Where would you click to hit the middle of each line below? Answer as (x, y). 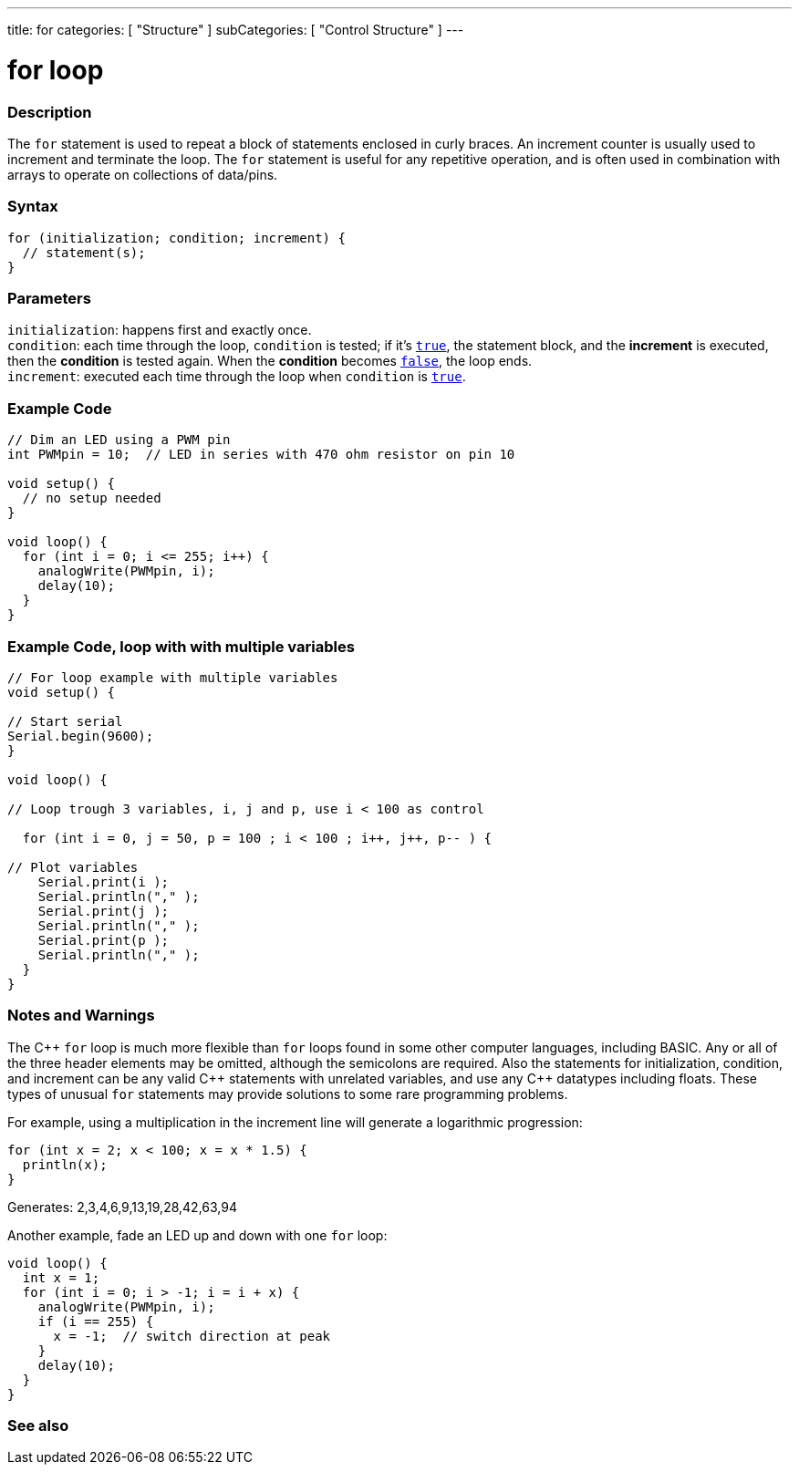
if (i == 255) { (96, 1321)
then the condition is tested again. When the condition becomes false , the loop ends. (270, 361)
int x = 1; (61, 1277)
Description (50, 112)
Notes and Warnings (81, 1016)
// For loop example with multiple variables (173, 677)
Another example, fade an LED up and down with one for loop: (197, 1235)
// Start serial (65, 721)
